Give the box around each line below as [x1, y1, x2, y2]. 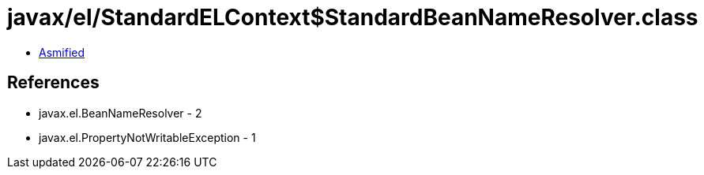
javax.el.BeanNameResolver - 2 [39, 106, 202, 120]
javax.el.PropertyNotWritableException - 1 [39, 130, 256, 144]
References [7, 73, 100, 93]
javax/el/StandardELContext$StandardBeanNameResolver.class [7, 4, 698, 31]
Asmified [39, 45, 85, 59]
